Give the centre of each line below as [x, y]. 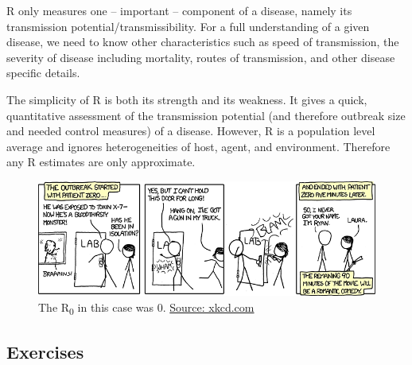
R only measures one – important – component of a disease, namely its [179, 10]
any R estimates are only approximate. [101, 162]
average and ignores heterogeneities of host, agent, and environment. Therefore [198, 146]
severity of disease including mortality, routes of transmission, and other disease [201, 57]
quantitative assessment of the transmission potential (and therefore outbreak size [206, 115]
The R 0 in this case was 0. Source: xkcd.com [146, 308]
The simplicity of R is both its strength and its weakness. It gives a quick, [187, 99]
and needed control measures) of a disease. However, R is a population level [191, 131]
